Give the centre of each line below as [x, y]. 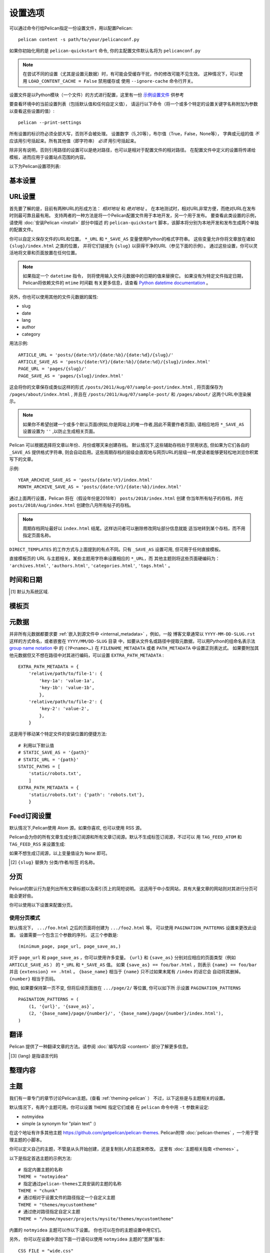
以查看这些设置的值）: [32, 111]
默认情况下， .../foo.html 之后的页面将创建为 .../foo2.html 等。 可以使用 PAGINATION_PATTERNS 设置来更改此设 [133, 928]
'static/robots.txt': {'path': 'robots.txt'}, [86, 795]
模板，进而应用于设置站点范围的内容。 [49, 157]
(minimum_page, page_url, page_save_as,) [69, 947]
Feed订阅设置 [30, 816]
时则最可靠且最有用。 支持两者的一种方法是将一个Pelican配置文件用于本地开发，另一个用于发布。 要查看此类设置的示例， [134, 216]
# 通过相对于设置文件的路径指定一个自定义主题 [67, 1198]
